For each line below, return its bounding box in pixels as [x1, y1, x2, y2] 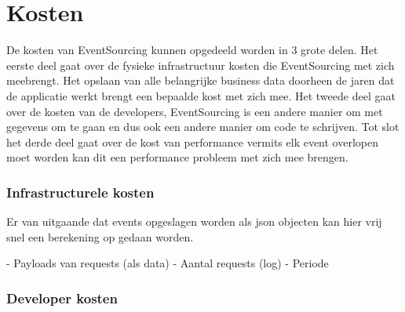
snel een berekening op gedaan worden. [6, 228, 194, 245]
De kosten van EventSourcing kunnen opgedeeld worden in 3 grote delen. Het [6, 42, 378, 58]
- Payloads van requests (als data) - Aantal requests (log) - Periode [6, 255, 329, 271]
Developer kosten [6, 288, 118, 307]
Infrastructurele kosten [6, 182, 155, 201]
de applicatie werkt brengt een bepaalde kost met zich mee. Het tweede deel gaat [6, 87, 396, 103]
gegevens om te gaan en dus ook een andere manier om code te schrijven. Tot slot [6, 118, 400, 135]
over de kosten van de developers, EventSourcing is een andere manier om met [6, 103, 383, 119]
